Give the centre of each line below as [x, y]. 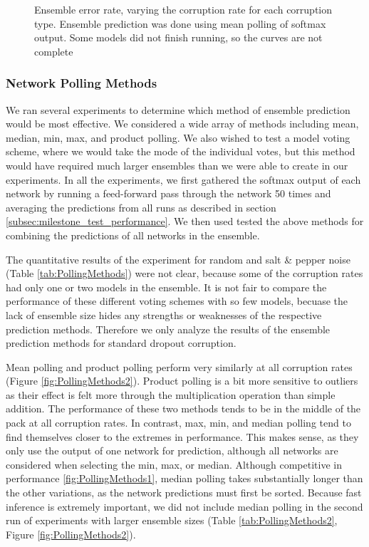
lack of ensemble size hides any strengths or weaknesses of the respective [164, 314]
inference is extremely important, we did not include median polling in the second [184, 506]
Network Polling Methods [82, 83]
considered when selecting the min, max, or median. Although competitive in [174, 464]
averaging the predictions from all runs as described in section [141, 207]
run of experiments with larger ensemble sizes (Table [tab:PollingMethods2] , [172, 520]
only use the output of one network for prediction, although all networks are [172, 450]
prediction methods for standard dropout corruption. [121, 343]
